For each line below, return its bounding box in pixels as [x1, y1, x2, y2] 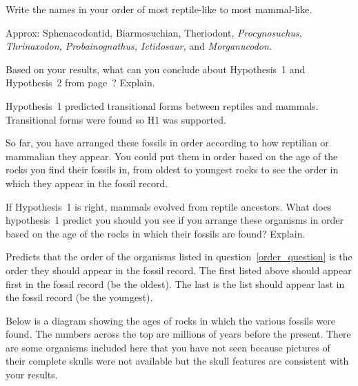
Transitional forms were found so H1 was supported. [6, 112, 226, 126]
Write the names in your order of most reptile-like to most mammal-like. [6, 2, 312, 16]
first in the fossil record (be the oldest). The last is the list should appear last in [6, 276, 345, 291]
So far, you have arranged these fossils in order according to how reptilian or [6, 135, 329, 150]
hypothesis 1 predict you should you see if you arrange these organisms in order [6, 213, 344, 227]
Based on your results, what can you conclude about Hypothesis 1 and [6, 61, 306, 76]
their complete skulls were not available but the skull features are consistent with [6, 354, 349, 368]
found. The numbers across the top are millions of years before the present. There [6, 327, 351, 341]
